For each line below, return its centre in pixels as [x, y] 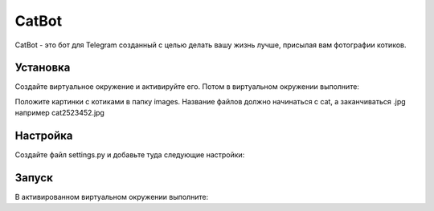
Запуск [34, 178]
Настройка [44, 136]
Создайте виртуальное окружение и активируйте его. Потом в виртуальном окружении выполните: [187, 87]
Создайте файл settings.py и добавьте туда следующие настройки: [130, 155]
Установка [43, 68]
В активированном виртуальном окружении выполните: [112, 197]
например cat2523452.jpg [59, 113]
